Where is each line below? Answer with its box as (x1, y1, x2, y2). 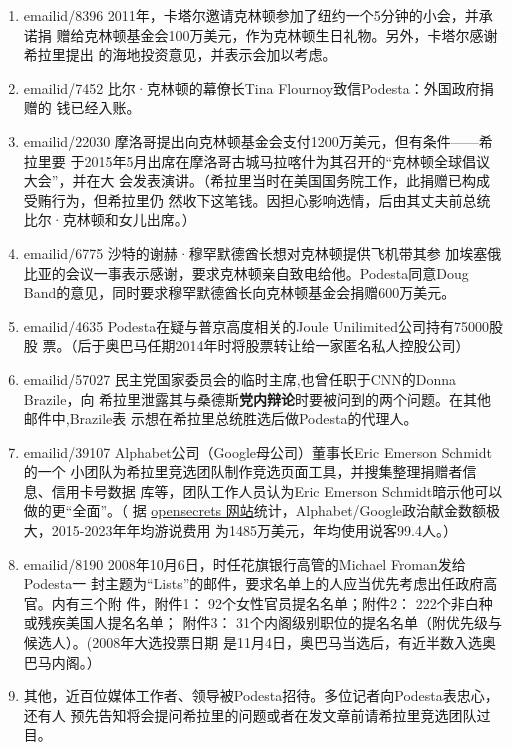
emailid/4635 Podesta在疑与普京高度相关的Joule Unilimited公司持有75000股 (23, 315, 504, 336)
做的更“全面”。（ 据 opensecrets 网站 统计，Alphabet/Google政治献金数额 (23, 500, 487, 521)
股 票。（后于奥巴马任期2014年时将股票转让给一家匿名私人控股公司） (23, 335, 470, 356)
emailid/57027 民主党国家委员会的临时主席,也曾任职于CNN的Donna (23, 368, 457, 389)
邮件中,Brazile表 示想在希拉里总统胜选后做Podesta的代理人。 (23, 408, 418, 429)
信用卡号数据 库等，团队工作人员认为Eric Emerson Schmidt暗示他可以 (51, 480, 503, 501)
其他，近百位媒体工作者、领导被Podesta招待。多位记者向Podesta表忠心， (23, 685, 499, 706)
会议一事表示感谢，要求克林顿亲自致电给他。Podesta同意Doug (65, 262, 469, 283)
